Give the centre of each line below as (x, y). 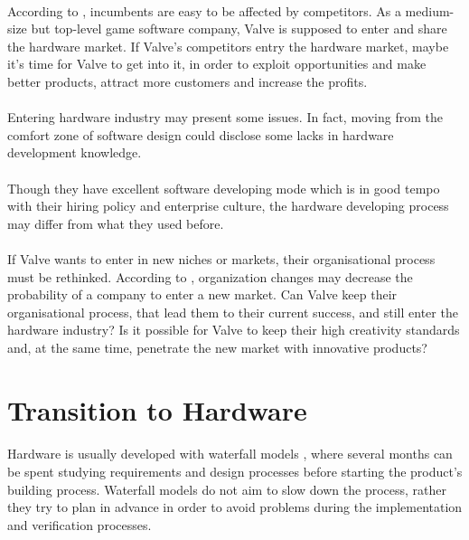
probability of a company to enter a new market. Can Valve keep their (202, 294)
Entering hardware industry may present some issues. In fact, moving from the (225, 117)
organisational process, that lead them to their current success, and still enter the (233, 312)
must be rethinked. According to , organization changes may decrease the (210, 276)
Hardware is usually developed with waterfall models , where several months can (230, 454)
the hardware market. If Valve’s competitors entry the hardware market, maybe (228, 46)
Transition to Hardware (157, 409)
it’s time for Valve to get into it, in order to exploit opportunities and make (217, 64)
